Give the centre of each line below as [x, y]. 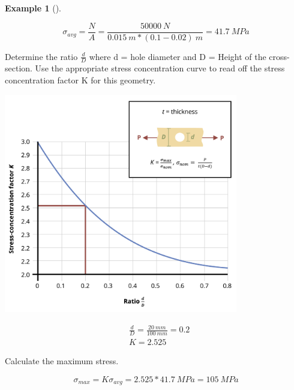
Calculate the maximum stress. [62, 360]
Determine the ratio [41, 56]
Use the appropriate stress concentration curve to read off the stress [160, 68]
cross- [279, 56]
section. [19, 68]
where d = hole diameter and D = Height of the [178, 56]
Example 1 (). [33, 8]
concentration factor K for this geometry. [80, 80]
